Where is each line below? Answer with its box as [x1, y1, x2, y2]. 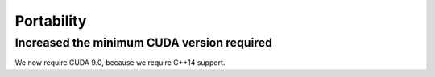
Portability [14, 12, 87, 30]
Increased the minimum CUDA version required [14, 35, 273, 50]
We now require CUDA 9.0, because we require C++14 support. [14, 58, 226, 67]
